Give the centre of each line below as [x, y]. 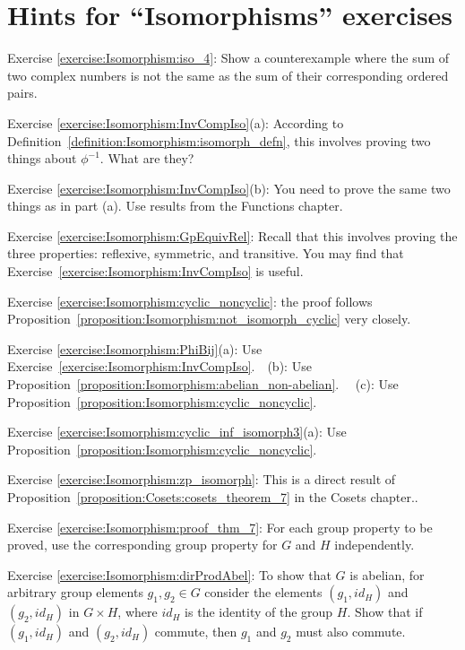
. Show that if [385, 612]
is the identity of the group [259, 612]
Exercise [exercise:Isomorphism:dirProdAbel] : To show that [169, 574]
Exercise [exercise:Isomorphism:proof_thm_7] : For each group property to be [220, 527]
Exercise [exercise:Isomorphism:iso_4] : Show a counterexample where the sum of [228, 58]
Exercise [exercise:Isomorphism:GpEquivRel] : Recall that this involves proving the [232, 235]
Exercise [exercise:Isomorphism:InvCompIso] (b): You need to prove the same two [229, 188]
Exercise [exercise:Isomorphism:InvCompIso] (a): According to [176, 122]
